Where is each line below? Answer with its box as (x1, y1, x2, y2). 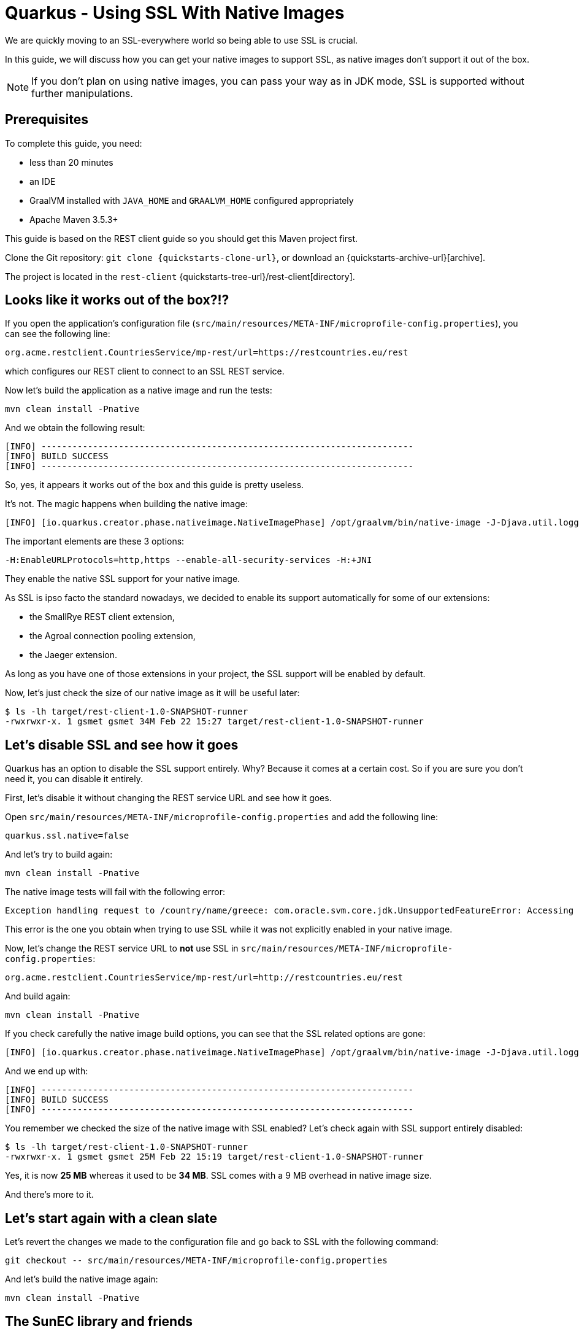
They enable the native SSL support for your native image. (5, 573, 240, 584)
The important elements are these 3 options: (5, 536, 185, 547)
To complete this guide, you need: (5, 138, 142, 149)
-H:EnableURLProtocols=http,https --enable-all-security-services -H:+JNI (5, 555, 372, 565)
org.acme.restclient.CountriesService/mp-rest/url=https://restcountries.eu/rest (5, 347, 408, 358)
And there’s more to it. (5, 1189, 94, 1200)
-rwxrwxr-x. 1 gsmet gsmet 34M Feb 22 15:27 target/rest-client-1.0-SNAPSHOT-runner (5, 716, 424, 727)
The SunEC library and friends (5, 1313, 193, 1329)
